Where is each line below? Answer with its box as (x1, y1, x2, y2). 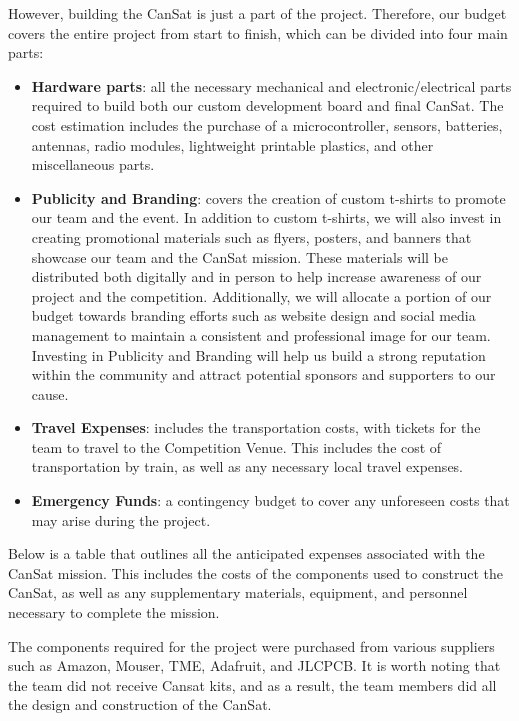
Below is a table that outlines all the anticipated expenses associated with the (8, 543, 485, 564)
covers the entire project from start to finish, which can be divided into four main (8, 22, 508, 43)
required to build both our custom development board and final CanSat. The (31, 95, 504, 116)
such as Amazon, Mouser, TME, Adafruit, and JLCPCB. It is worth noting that (8, 655, 501, 676)
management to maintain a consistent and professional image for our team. (31, 324, 491, 345)
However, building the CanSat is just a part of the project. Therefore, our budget (8, 3, 507, 23)
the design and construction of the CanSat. (8, 694, 272, 715)
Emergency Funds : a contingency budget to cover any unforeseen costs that (31, 490, 510, 511)
